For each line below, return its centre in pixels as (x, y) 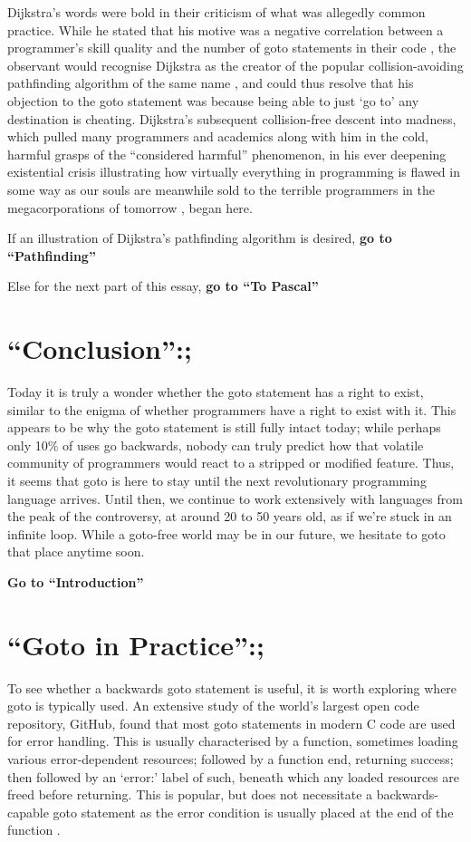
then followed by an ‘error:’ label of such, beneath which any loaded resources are (234, 776)
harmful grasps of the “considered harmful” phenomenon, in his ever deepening (227, 154)
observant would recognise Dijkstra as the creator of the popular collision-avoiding (235, 65)
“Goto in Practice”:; (136, 644)
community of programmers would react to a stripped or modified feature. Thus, (231, 463)
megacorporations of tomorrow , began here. (130, 207)
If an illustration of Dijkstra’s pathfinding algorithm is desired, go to (200, 238)
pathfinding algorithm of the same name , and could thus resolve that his (211, 83)
